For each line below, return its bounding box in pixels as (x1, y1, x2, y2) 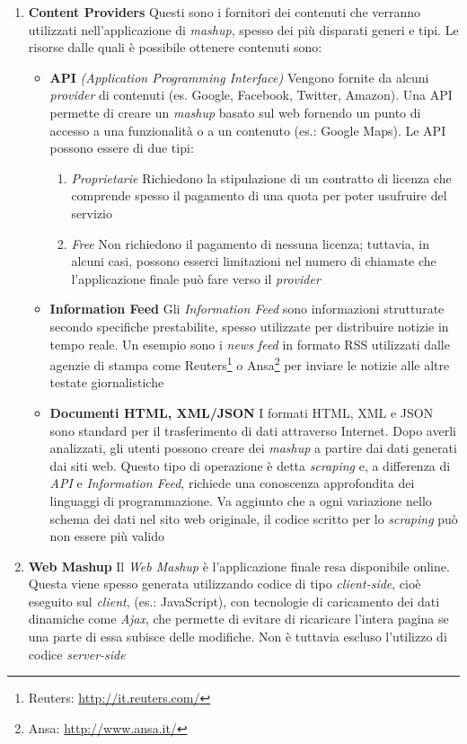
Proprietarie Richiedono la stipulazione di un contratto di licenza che (71, 168, 452, 187)
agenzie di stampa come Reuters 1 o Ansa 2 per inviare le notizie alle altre (49, 353, 450, 374)
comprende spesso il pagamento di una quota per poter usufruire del (71, 186, 447, 205)
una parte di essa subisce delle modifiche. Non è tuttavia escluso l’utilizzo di (28, 627, 447, 646)
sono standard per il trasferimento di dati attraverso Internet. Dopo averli (49, 421, 456, 439)
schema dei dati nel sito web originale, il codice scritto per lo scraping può (49, 509, 458, 527)
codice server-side (28, 644, 126, 663)
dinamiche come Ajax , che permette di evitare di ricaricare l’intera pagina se (28, 609, 449, 628)
